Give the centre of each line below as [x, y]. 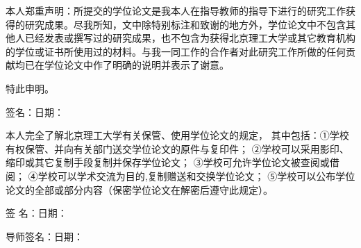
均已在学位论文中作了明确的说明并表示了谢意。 [122, 65]
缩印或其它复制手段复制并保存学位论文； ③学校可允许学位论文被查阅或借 [173, 162]
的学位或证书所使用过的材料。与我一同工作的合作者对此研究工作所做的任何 [176, 51]
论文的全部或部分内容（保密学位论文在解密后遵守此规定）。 [139, 189]
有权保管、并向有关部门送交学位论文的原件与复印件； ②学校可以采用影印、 [177, 148]
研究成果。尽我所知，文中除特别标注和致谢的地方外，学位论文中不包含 [185, 24]
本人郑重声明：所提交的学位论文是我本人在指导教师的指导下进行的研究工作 [176, 10]
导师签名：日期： [44, 236]
